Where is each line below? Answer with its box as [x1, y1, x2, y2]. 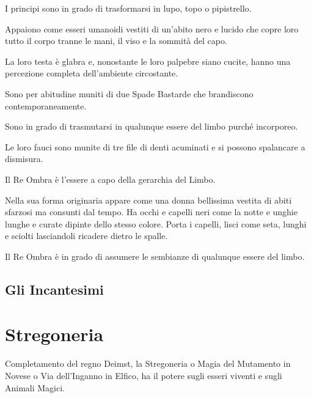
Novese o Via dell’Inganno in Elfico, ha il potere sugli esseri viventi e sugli [5, 369, 282, 381]
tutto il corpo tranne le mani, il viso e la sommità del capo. [5, 34, 227, 47]
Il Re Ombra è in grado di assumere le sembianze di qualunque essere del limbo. [5, 249, 305, 262]
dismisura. [5, 152, 43, 165]
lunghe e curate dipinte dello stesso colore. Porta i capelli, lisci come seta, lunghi [5, 217, 307, 230]
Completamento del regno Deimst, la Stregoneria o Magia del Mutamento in [5, 357, 291, 370]
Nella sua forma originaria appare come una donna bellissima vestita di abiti [5, 193, 292, 206]
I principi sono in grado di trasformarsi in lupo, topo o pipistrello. [5, 2, 252, 14]
